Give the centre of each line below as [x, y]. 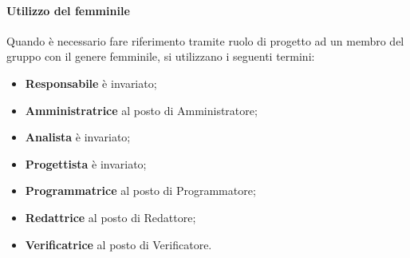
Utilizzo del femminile [68, 10]
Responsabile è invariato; [91, 83]
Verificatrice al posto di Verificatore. [118, 244]
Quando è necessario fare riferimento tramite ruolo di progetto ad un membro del [205, 40]
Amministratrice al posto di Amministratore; [141, 110]
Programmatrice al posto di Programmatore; [140, 191]
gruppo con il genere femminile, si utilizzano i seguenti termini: [161, 56]
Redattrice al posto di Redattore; [110, 217]
